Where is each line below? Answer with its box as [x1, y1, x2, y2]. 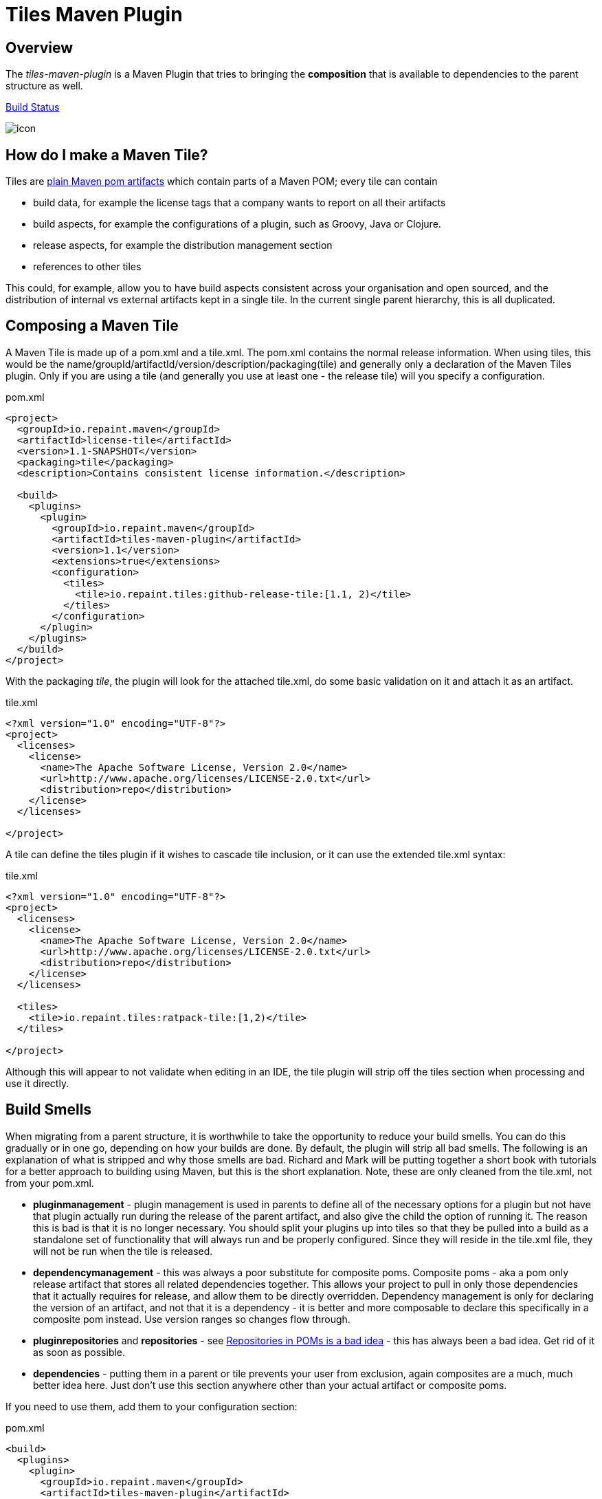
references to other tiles [33, 261, 142, 273]
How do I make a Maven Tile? [5, 146, 208, 164]
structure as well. [5, 80, 83, 92]
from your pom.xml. [5, 1177, 94, 1189]
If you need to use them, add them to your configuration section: [5, 1400, 298, 1412]
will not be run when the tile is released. [33, 1245, 213, 1257]
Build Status [5, 101, 60, 113]
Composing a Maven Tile [5, 317, 179, 335]
